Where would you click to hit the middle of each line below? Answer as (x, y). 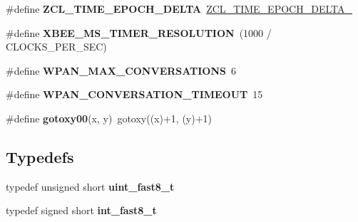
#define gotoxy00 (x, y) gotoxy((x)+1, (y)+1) (109, 118)
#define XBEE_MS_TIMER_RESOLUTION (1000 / (139, 32)
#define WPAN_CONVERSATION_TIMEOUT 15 (134, 94)
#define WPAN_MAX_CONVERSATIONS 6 (121, 70)
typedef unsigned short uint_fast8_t (90, 186)
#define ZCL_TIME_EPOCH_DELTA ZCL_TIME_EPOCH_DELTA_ (179, 9)
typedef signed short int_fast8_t (81, 210)
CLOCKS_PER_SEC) (56, 47)
